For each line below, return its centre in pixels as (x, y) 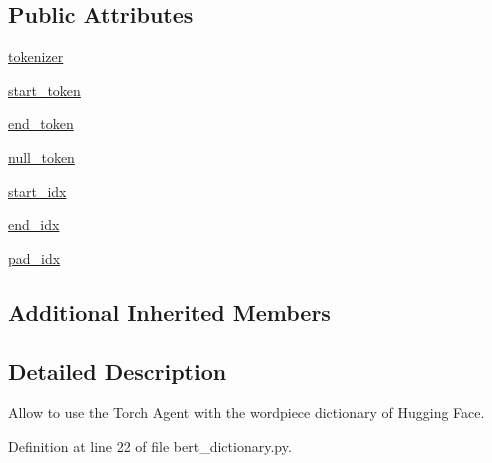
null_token (41, 156)
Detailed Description (117, 370)
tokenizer (36, 56)
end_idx (34, 224)
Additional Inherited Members (169, 311)
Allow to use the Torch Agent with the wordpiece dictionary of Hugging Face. (246, 412)
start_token (44, 89)
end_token (41, 123)
